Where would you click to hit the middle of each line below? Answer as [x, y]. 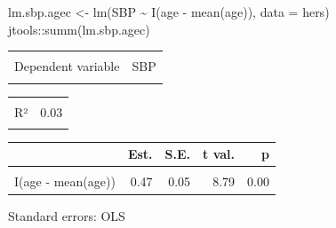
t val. [219, 154]
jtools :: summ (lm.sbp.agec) [79, 29]
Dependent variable [67, 66]
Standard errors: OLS [67, 215]
